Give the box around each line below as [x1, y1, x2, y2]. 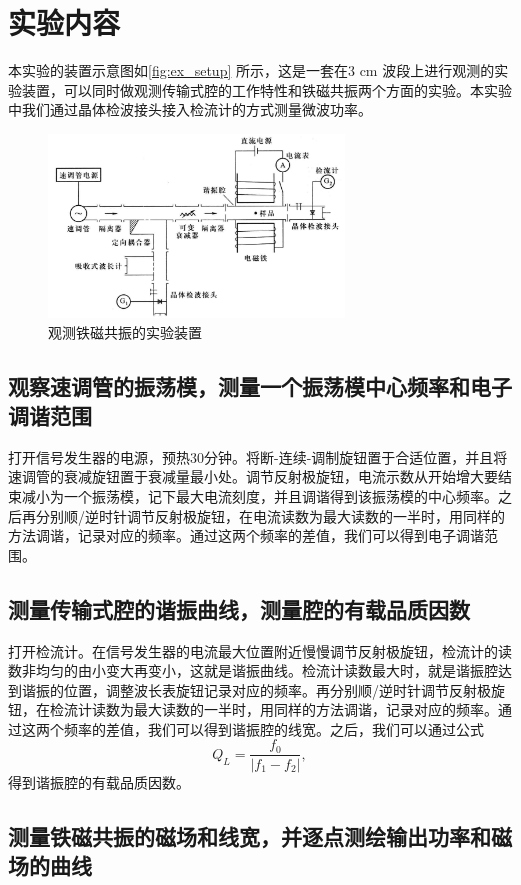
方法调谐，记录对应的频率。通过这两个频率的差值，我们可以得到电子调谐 [8, 525, 484, 546]
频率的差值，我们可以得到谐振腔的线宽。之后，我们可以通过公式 [63, 718, 484, 739]
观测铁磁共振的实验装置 [48, 321, 202, 342]
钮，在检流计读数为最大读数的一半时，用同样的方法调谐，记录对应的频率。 [8, 699, 498, 720]
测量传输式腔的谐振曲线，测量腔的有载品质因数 [8, 593, 470, 624]
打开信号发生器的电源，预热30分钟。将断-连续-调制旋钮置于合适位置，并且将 [8, 446, 508, 467]
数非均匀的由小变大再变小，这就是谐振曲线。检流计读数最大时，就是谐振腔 [8, 660, 498, 681]
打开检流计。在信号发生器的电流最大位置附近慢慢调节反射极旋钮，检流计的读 [8, 640, 512, 661]
